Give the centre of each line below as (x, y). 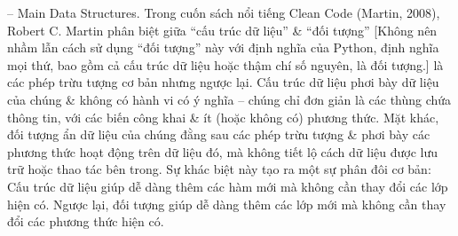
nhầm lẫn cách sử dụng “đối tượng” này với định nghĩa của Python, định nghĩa (223, 47)
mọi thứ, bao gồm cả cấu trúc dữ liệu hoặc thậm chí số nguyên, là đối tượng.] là (225, 64)
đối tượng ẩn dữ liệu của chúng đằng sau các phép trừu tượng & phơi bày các (219, 134)
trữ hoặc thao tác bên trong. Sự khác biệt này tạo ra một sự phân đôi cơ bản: (219, 169)
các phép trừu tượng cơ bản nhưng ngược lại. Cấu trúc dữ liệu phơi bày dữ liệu (223, 82)
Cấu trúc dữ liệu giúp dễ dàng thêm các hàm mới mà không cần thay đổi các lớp (228, 186)
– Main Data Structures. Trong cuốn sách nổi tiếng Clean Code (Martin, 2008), (224, 12)
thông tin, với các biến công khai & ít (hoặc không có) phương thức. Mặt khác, (223, 117)
